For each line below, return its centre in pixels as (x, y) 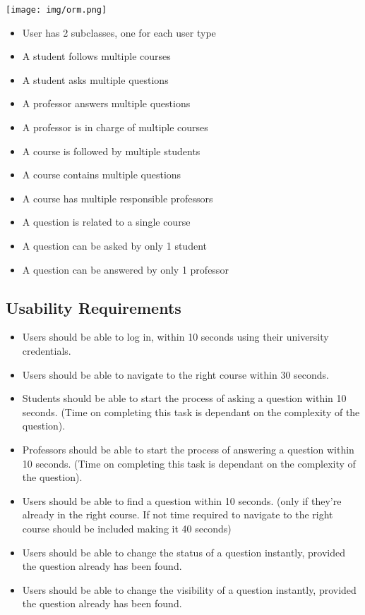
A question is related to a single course (106, 222)
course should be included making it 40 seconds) (127, 528)
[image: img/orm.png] (56, 10)
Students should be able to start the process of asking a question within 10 (184, 398)
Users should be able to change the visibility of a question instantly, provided (189, 589)
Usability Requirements (94, 307)
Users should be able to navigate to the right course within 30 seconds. (175, 374)
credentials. (47, 350)
